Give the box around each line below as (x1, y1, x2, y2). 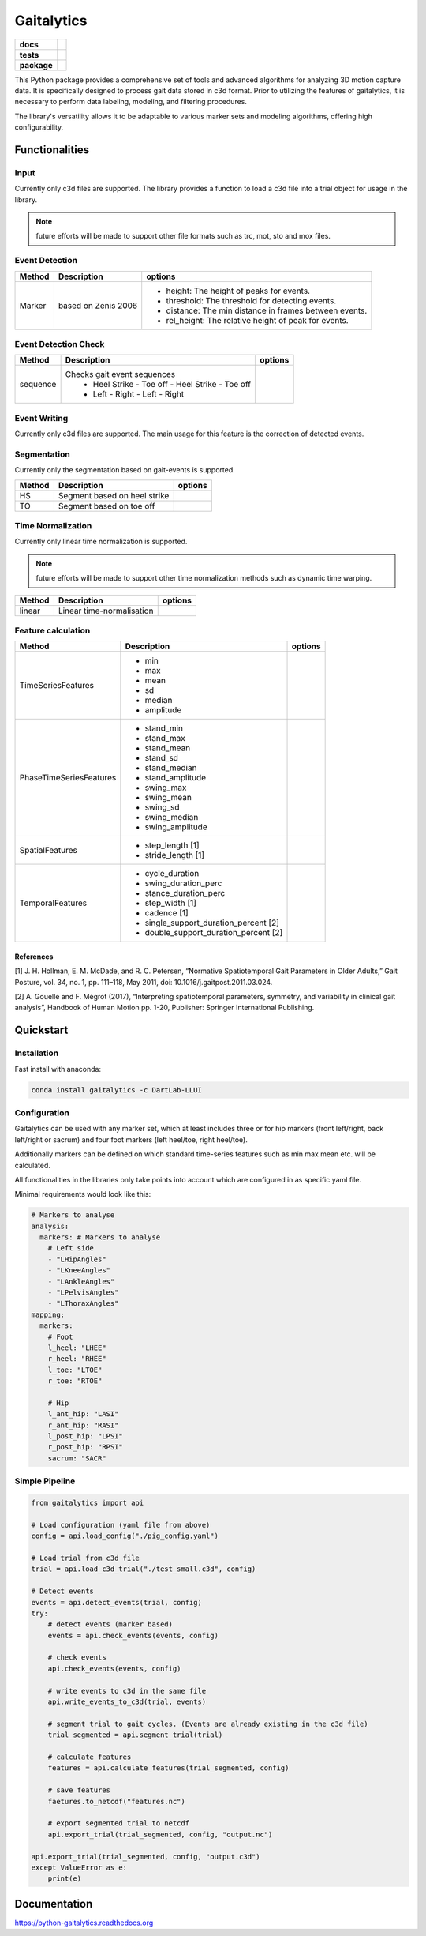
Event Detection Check (14, 338, 105, 349)
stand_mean (144, 742, 191, 754)
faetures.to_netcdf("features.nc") (47, 1797, 185, 1806)
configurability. (14, 122, 64, 132)
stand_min (144, 723, 184, 734)
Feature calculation (14, 625, 91, 636)
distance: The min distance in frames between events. (166, 305, 368, 316)
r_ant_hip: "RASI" (47, 1420, 119, 1430)
